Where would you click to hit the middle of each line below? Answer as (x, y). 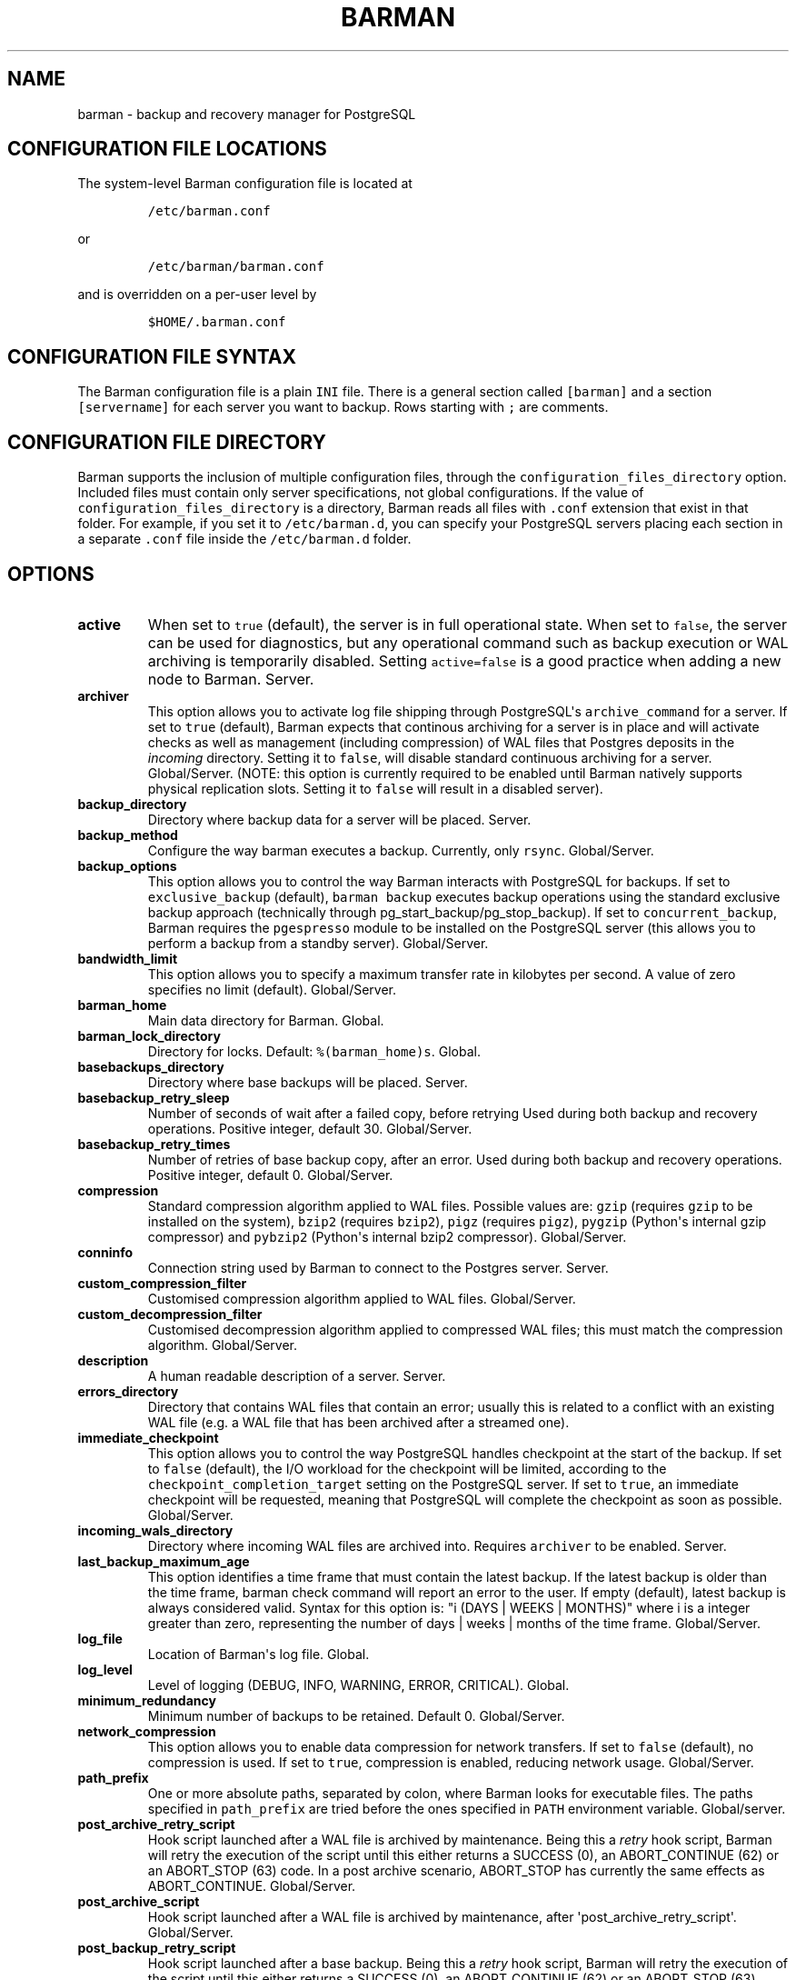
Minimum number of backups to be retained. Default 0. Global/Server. (356, 1715)
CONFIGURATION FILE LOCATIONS (167, 149)
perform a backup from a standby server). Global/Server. (318, 943)
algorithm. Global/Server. (222, 1345)
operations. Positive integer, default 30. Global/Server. (310, 1128)
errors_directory (128, 1391)
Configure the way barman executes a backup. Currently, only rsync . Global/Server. (401, 850)
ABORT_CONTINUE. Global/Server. (252, 1885)
